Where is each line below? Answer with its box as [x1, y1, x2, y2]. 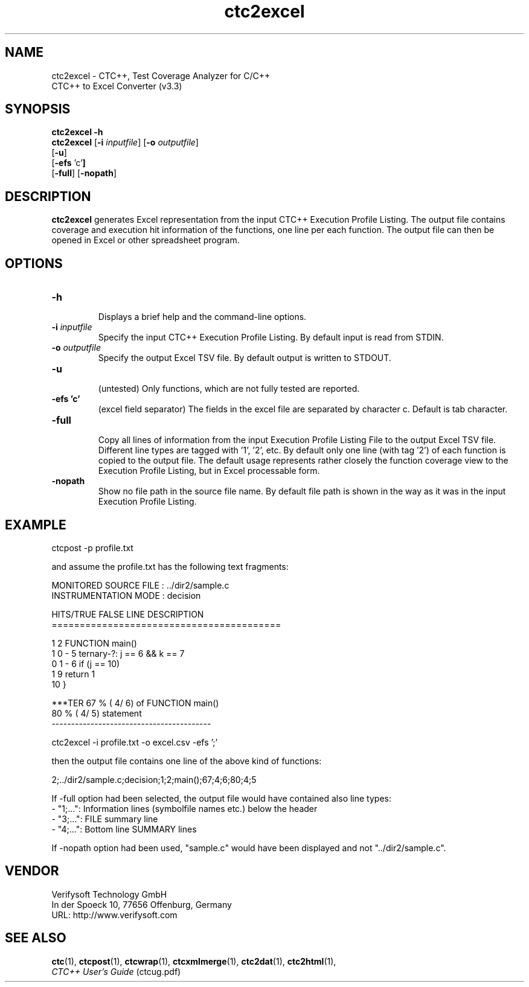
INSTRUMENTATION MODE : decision [51, 590, 201, 601]
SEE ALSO [5, 930, 66, 946]
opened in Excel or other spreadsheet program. [51, 235, 240, 246]
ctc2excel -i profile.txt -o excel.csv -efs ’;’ [51, 736, 218, 747]
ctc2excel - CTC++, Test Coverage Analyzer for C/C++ [51, 70, 271, 81]
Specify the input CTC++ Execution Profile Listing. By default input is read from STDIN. [98, 332, 444, 343]
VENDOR [5, 863, 59, 879]
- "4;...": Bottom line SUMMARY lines [51, 823, 197, 834]
